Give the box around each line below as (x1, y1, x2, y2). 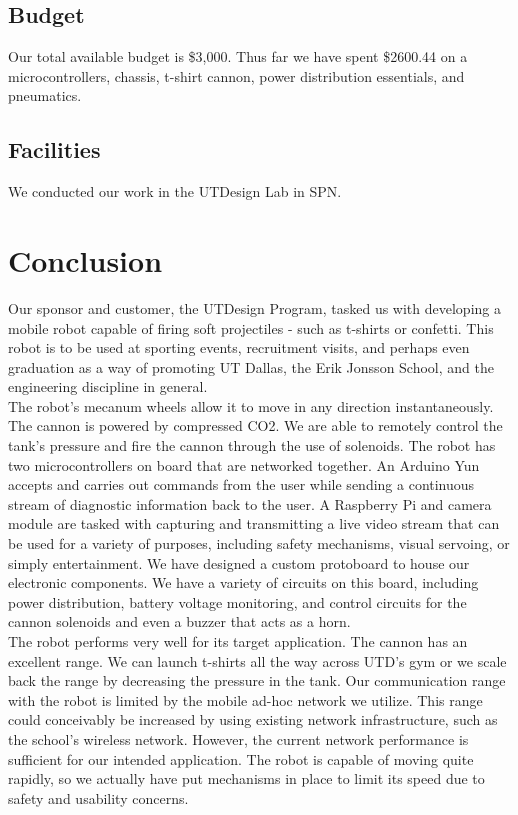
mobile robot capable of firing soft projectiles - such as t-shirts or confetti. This (8, 317, 494, 338)
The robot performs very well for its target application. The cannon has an (8, 631, 468, 651)
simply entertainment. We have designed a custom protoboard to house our (8, 552, 470, 573)
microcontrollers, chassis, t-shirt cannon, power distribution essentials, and (8, 65, 465, 86)
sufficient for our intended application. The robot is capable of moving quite (8, 748, 474, 769)
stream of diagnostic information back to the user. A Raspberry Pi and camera (8, 493, 492, 514)
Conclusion (8, 239, 163, 280)
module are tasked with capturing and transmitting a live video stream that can (8, 513, 500, 534)
